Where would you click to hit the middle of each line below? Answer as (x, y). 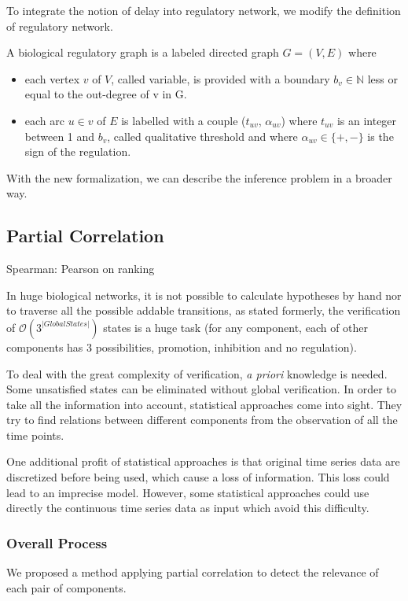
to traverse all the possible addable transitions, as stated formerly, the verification (204, 310)
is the (380, 136)
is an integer (367, 120)
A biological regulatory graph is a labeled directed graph (143, 52)
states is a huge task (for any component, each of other (236, 327)
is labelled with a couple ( (184, 120)
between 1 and (60, 136)
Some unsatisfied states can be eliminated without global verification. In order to (201, 389)
